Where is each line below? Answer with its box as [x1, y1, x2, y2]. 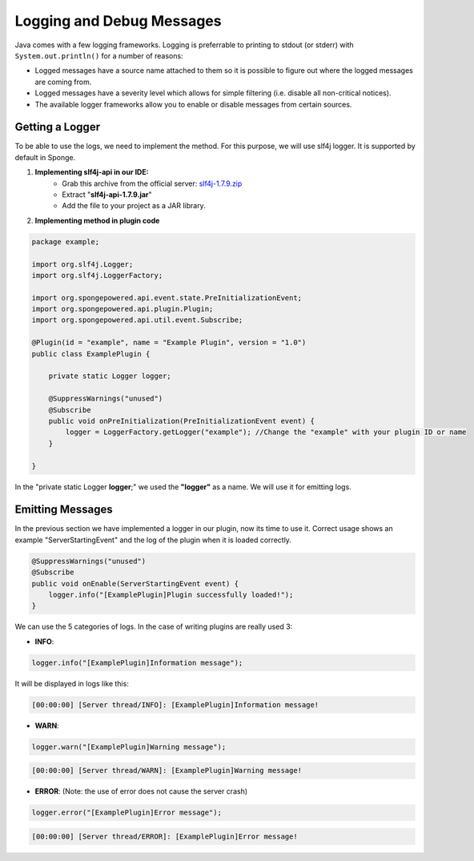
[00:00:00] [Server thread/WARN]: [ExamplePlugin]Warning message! [31, 766, 303, 775]
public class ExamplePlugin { [31, 349, 151, 358]
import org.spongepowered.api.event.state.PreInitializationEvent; [31, 293, 303, 302]
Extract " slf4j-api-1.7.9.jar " [62, 189, 152, 199]
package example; [31, 237, 100, 246]
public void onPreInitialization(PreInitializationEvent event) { [48, 416, 315, 425]
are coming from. [34, 77, 92, 87]
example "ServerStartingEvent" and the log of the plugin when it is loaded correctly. [14, 535, 292, 545]
